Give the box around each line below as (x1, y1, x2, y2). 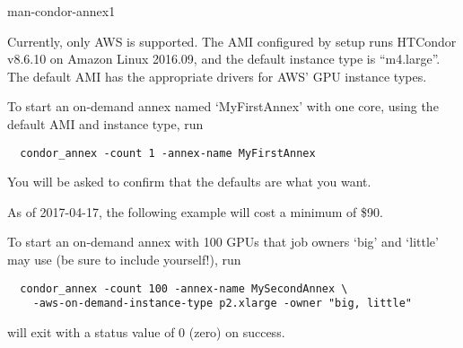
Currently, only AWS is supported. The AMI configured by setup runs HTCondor (7, 31, 457, 50)
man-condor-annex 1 (7, 2, 116, 20)
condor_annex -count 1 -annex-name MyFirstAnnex (20, 146, 316, 160)
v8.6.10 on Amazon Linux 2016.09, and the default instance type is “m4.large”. (7, 49, 441, 68)
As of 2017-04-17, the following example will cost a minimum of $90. (7, 202, 383, 221)
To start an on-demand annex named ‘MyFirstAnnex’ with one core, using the (7, 97, 439, 116)
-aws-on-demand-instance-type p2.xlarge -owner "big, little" (32, 297, 413, 310)
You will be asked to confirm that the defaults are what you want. (7, 172, 371, 191)
